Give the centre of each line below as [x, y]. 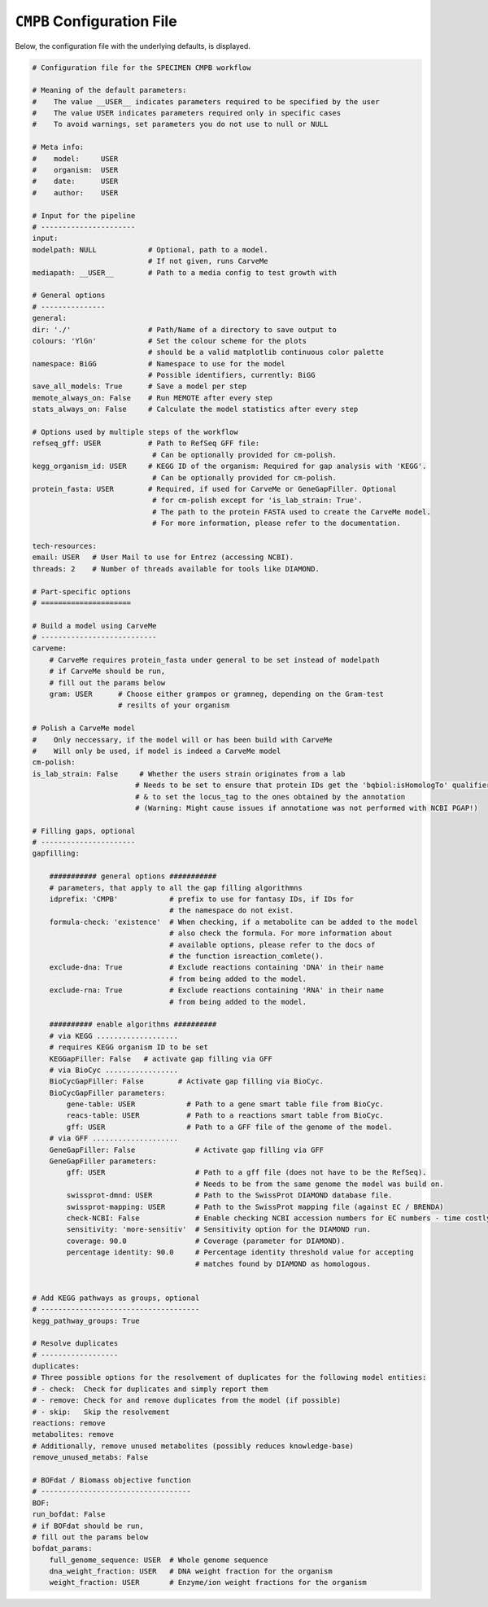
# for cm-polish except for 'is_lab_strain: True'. [257, 500]
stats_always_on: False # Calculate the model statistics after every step [195, 409]
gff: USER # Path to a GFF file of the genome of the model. [229, 1127]
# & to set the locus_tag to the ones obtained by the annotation [270, 797]
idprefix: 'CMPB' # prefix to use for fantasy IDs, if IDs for [201, 899]
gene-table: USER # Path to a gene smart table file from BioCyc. [225, 1104]
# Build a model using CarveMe [95, 626]
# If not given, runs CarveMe [208, 261]
